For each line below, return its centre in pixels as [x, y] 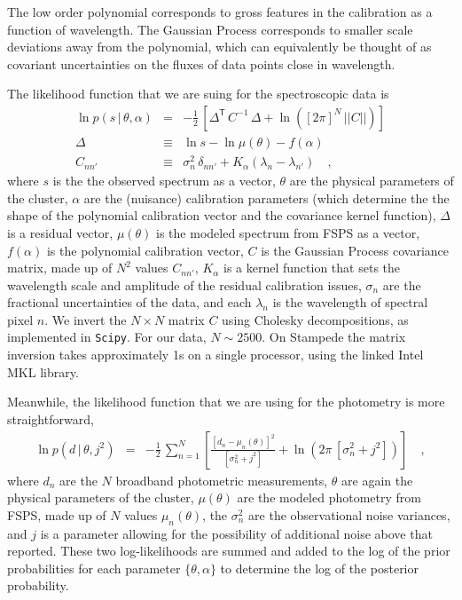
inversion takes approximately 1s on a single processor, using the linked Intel [215, 355]
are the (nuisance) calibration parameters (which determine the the [266, 197]
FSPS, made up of [57, 514]
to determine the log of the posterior [319, 568]
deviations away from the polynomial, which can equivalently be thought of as [219, 47]
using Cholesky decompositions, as [315, 319]
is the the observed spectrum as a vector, [164, 181]
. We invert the [86, 319]
